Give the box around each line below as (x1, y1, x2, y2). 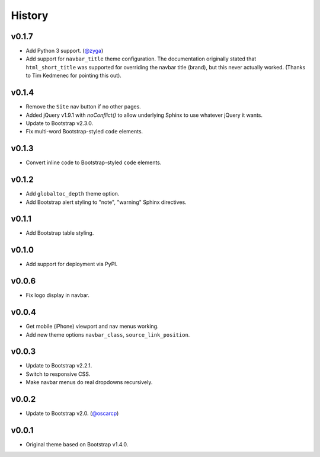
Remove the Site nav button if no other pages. (25, 103, 142, 110)
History (11, 9, 49, 22)
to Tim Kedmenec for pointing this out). (25, 72, 121, 79)
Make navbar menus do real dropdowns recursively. (25, 379, 153, 386)
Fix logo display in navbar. (25, 292, 90, 299)
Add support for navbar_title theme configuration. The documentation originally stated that (25, 55, 257, 62)
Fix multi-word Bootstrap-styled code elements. (25, 128, 143, 135)
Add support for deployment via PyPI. (25, 261, 118, 268)
